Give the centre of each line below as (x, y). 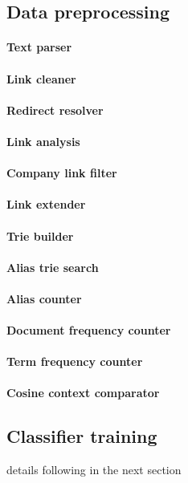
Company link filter (62, 173)
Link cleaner (41, 78)
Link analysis (43, 141)
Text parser (39, 47)
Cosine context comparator (83, 393)
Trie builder (40, 235)
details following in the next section (94, 470)
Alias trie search (53, 267)
